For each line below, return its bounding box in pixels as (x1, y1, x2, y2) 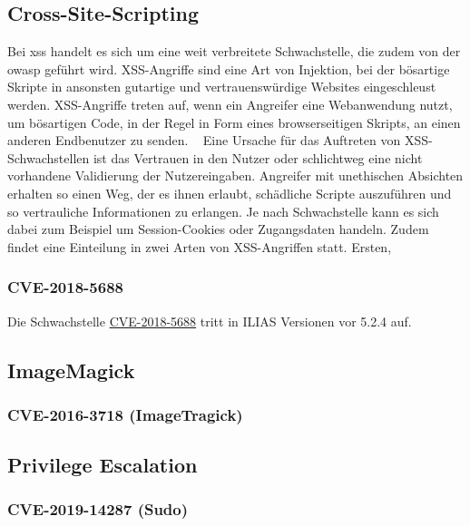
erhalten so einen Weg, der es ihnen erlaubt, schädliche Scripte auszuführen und (7, 183, 452, 202)
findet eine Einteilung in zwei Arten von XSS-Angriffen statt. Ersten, (7, 237, 392, 256)
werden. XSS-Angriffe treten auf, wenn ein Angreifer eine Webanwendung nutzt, (7, 94, 453, 113)
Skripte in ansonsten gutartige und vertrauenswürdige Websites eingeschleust (7, 77, 436, 96)
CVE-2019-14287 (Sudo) (7, 498, 189, 521)
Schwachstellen (7, 148, 90, 167)
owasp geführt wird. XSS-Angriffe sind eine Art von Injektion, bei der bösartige (7, 59, 450, 78)
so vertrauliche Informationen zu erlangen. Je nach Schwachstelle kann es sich (7, 201, 439, 220)
